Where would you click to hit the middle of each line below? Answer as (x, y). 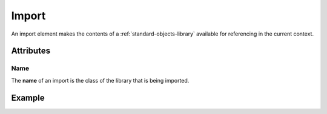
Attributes (31, 51)
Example (28, 97)
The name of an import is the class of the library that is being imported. (100, 80)
